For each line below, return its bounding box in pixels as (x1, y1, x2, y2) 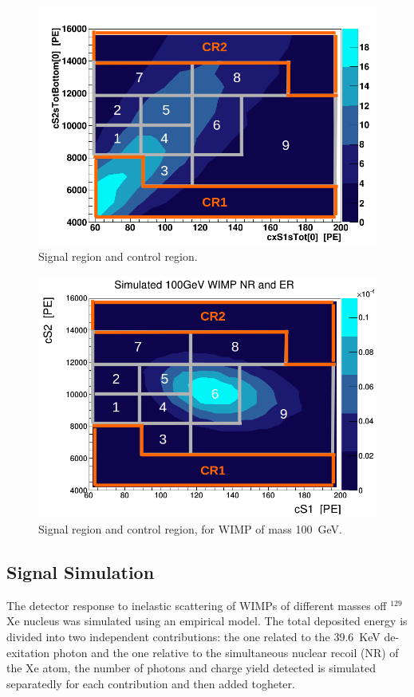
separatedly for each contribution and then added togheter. (6, 675, 295, 691)
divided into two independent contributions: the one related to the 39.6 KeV (6, 628, 380, 645)
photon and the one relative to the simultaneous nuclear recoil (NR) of (53, 644, 399, 660)
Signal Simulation (6, 560, 155, 585)
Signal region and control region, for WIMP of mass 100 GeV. (38, 521, 342, 538)
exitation (6, 644, 50, 660)
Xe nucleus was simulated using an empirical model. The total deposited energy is (6, 612, 408, 629)
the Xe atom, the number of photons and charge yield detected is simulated (6, 660, 377, 676)
